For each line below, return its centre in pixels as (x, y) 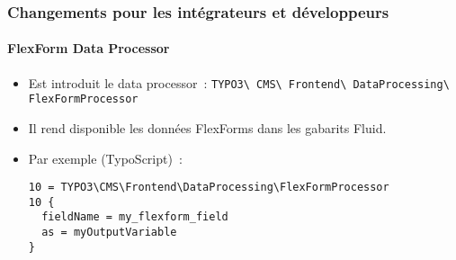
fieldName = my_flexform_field (135, 217)
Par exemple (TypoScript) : (105, 158)
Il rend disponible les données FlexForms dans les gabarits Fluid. (207, 127)
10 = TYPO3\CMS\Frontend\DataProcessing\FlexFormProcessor (209, 188)
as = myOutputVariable (109, 233)
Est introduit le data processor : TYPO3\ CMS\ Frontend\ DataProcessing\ (239, 82)
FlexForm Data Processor (89, 48)
